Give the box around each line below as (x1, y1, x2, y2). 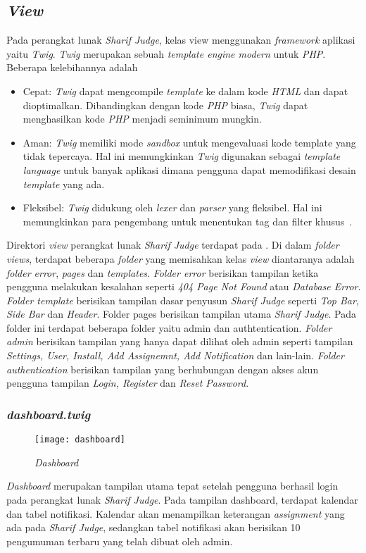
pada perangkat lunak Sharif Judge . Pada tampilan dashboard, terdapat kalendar (6, 492, 358, 507)
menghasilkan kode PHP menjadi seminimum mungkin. (23, 111, 262, 126)
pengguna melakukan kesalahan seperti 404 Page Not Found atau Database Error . (6, 279, 361, 294)
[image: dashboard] (34, 435, 125, 445)
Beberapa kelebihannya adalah (6, 60, 138, 75)
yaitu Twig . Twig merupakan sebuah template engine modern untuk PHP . (6, 46, 326, 61)
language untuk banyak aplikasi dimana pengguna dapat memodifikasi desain (23, 162, 356, 177)
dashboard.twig (6, 405, 91, 423)
